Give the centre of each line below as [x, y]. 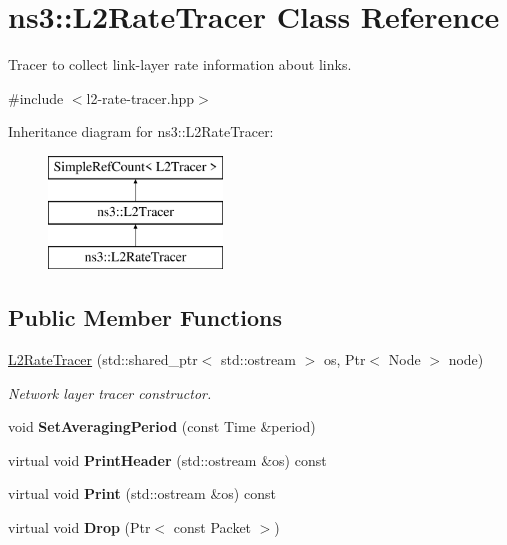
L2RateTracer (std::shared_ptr [103, 359]
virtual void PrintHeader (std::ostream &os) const [167, 459]
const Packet [212, 527]
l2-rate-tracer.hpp [140, 97]
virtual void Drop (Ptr [79, 527]
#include [36, 97]
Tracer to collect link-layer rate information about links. [180, 64]
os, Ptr [344, 359]
